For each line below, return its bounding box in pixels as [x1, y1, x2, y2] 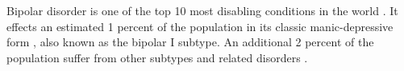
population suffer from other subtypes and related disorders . [6, 49, 308, 65]
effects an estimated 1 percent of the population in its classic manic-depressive [6, 18, 394, 34]
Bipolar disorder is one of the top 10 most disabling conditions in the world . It [6, 2, 398, 18]
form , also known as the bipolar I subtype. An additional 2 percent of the [6, 34, 374, 50]
